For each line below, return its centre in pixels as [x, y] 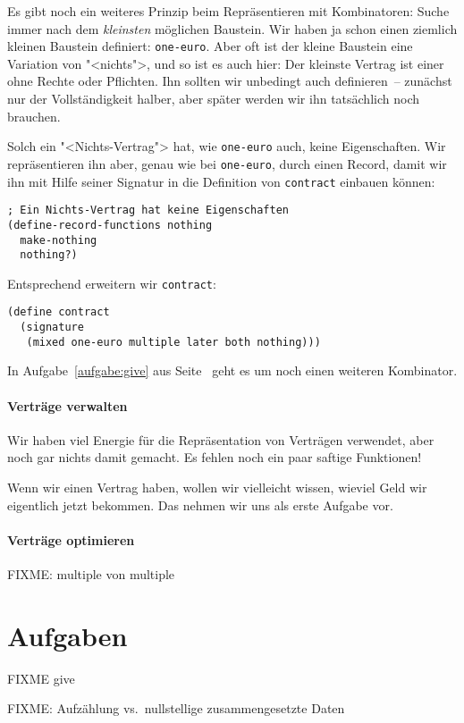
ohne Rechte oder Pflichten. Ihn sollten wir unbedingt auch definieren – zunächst [230, 81]
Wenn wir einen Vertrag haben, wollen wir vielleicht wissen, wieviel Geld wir [217, 488]
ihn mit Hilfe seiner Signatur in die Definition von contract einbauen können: [221, 181]
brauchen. [34, 116]
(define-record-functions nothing [110, 225]
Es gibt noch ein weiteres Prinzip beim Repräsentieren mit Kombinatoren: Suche [228, 11]
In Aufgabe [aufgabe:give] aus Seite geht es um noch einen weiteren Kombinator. [232, 370]
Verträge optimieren [71, 539]
